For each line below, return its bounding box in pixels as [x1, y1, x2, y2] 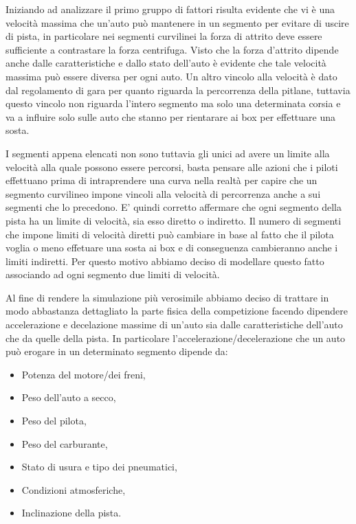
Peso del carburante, [21, 436, 108, 451]
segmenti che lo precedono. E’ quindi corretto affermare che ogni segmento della [5, 200, 342, 214]
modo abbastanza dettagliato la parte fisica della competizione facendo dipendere [5, 304, 348, 318]
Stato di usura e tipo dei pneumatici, [21, 459, 177, 474]
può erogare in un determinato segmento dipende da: [5, 344, 228, 358]
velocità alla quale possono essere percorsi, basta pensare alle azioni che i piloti [5, 159, 338, 174]
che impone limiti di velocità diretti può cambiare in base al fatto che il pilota [5, 227, 334, 241]
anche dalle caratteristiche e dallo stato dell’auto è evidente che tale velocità [5, 56, 326, 70]
